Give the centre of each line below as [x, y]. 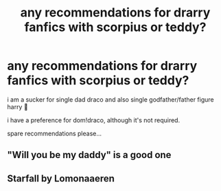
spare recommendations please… [54, 133]
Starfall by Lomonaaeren [61, 178]
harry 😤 [18, 106]
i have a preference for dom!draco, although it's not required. [94, 120]
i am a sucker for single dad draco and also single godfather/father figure [110, 99]
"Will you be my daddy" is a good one [89, 155]
